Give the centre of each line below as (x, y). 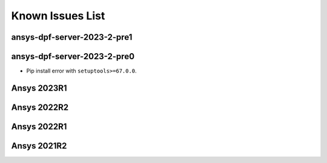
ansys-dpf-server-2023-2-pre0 (73, 56)
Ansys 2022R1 (39, 126)
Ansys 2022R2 (40, 107)
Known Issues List (58, 16)
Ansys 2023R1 (39, 88)
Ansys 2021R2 (39, 146)
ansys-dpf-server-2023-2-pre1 (72, 37)
